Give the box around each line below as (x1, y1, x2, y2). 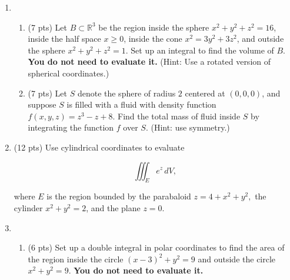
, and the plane (86, 201, 141, 214)
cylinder (14, 201, 43, 214)
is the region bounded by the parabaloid (46, 190, 191, 202)
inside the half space (28, 32, 101, 45)
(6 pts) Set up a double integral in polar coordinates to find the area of (28, 241, 285, 254)
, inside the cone (124, 32, 182, 45)
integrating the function (28, 121, 114, 134)
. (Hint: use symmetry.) (145, 121, 230, 134)
